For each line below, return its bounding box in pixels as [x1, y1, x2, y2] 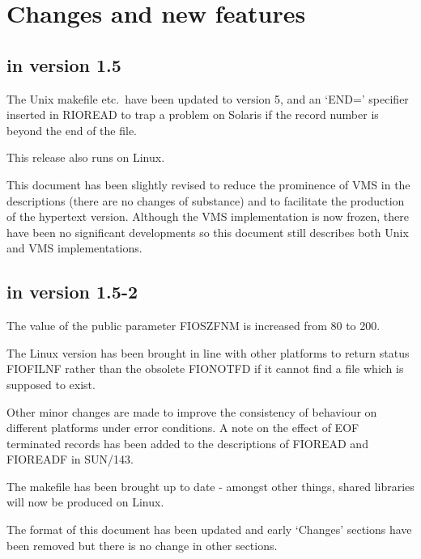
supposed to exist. [6, 375, 96, 392]
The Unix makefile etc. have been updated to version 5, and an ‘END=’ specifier [6, 90, 409, 107]
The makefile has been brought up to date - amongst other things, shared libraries [6, 477, 415, 494]
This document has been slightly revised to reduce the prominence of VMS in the [6, 176, 410, 193]
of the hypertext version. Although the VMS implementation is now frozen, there [6, 208, 409, 225]
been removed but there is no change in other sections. [6, 536, 278, 553]
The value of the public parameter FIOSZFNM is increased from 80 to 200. [6, 317, 381, 334]
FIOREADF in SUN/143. [6, 451, 134, 468]
